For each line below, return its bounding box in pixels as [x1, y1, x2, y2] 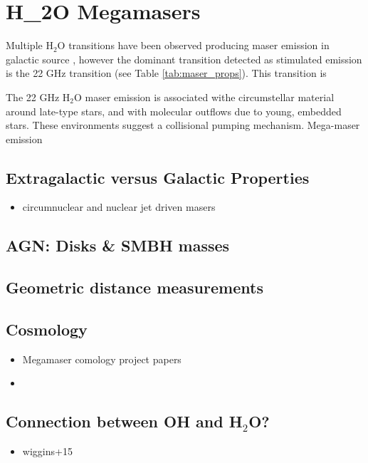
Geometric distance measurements [6, 276, 263, 298]
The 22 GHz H [6, 89, 70, 104]
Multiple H [6, 38, 53, 53]
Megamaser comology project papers [22, 351, 182, 366]
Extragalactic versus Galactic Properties [6, 166, 310, 188]
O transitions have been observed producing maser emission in [57, 38, 330, 53]
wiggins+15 [22, 444, 73, 459]
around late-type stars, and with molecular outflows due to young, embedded [6, 103, 342, 118]
